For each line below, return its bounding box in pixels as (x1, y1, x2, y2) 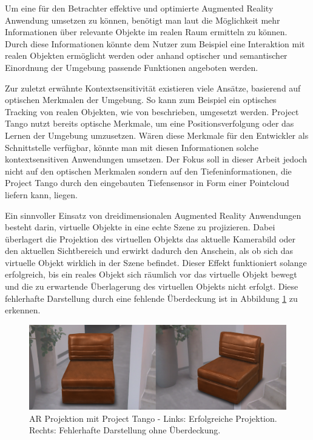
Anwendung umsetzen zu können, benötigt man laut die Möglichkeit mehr (5, 13, 280, 26)
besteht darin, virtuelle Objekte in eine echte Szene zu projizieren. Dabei (5, 221, 275, 233)
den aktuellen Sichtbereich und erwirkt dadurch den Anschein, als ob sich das (5, 244, 293, 257)
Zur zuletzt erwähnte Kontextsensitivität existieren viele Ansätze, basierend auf (5, 81, 301, 94)
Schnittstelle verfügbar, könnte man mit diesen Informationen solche (5, 141, 259, 153)
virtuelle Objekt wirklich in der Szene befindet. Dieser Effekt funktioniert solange (5, 256, 307, 268)
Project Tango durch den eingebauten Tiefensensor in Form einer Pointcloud (5, 176, 289, 189)
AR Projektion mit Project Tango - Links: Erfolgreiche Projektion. (29, 412, 277, 424)
